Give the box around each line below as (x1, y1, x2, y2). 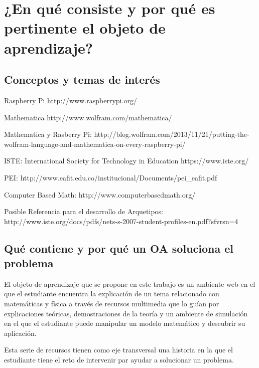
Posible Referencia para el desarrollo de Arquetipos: (4, 206, 163, 217)
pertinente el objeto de (4, 18, 166, 38)
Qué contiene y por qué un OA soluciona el (4, 240, 233, 256)
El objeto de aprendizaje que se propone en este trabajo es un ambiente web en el (4, 278, 255, 289)
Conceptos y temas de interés (4, 72, 160, 87)
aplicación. (4, 327, 37, 338)
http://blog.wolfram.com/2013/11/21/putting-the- (94, 129, 249, 139)
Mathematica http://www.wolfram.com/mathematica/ (4, 112, 172, 122)
